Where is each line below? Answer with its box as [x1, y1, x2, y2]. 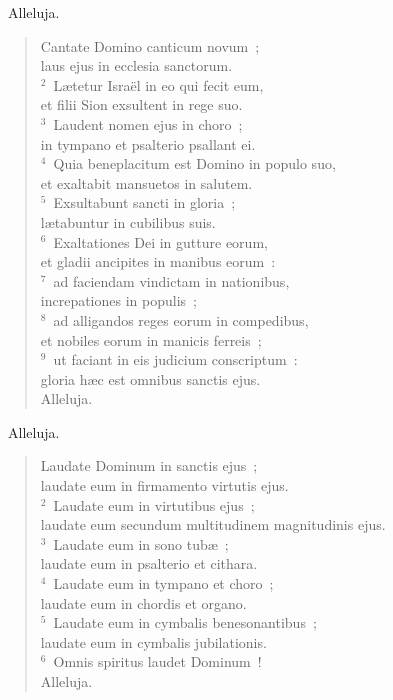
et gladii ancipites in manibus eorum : [40, 251, 276, 272]
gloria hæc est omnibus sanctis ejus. [40, 368, 261, 389]
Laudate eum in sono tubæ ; [53, 533, 229, 554]
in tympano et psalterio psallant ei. [40, 133, 256, 154]
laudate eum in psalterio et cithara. [40, 553, 258, 574]
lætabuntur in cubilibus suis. [40, 211, 216, 232]
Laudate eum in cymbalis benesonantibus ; [53, 612, 317, 633]
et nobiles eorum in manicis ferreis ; [40, 329, 262, 350]
